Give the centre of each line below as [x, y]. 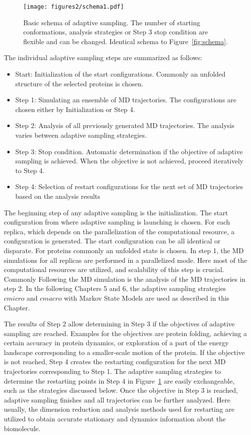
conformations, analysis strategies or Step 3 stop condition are [116, 32]
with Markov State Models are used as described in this [147, 298]
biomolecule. [22, 428]
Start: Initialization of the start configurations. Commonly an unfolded [120, 74]
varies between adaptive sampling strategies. [81, 135]
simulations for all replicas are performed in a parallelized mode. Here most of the [125, 260]
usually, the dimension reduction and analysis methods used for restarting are [119, 409]
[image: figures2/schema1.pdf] [74, 7]
